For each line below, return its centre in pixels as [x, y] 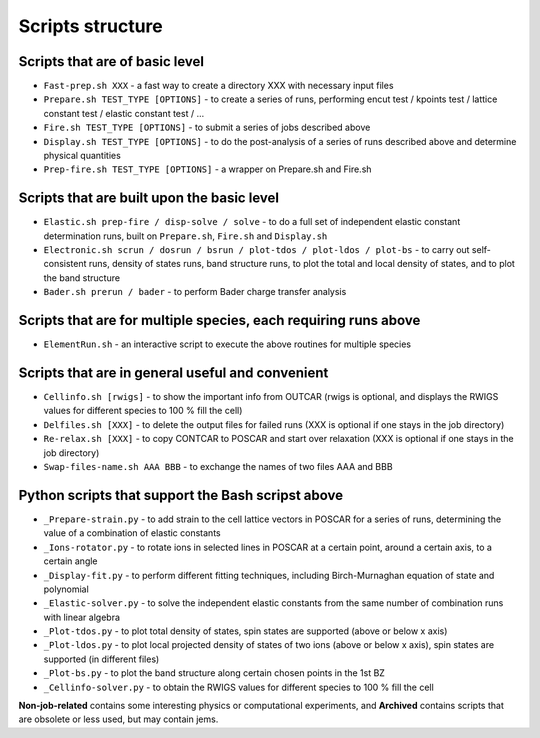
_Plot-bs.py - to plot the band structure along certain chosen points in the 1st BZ [214, 673]
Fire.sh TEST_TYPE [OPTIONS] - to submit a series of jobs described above [207, 127]
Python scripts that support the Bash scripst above [181, 495]
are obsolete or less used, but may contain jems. [118, 719]
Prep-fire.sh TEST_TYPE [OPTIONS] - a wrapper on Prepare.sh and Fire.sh [207, 169]
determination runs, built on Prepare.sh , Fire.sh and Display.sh [185, 236]
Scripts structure [91, 26]
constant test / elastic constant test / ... [124, 113]
